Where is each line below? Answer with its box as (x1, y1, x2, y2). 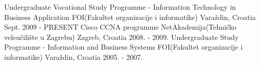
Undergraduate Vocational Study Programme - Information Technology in (4, 2, 236, 12)
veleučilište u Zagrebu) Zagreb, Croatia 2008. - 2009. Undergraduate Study (4, 31, 239, 42)
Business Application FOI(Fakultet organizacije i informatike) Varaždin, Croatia (4, 11, 256, 22)
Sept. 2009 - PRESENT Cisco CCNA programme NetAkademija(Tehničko (4, 21, 237, 32)
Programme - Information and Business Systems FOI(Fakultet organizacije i (4, 41, 243, 52)
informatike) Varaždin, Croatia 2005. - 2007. (4, 51, 143, 62)
